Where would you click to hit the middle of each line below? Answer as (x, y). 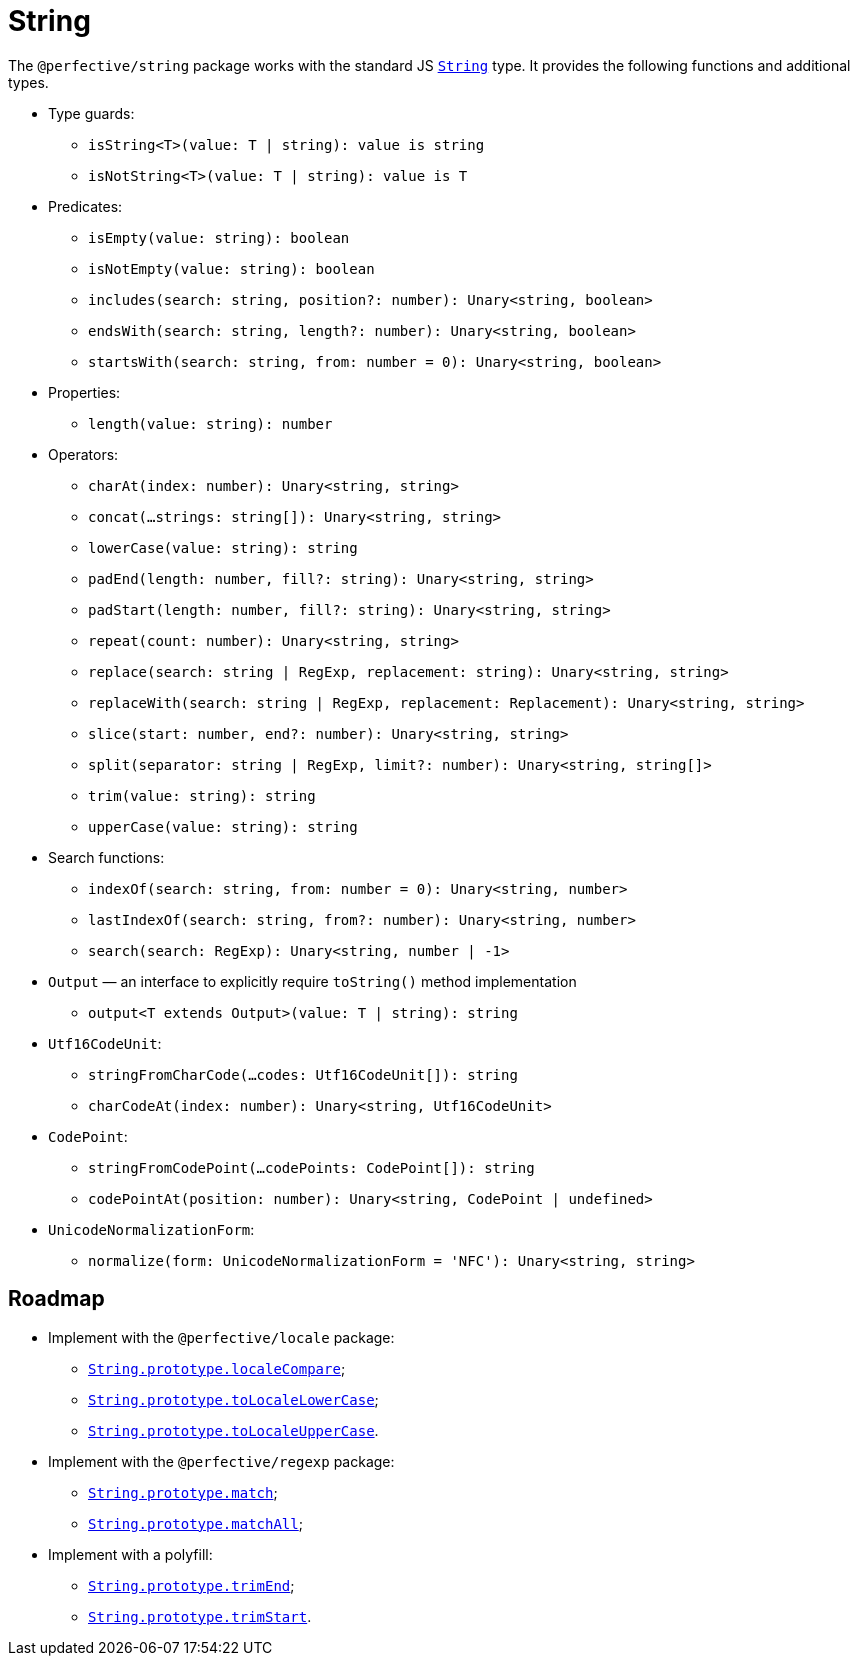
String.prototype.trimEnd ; (191, 1585)
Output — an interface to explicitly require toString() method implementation (312, 981)
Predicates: (85, 206)
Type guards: (91, 113)
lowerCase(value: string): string (223, 547)
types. (28, 82)
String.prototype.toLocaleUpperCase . (233, 1430)
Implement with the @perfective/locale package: (221, 1337)
